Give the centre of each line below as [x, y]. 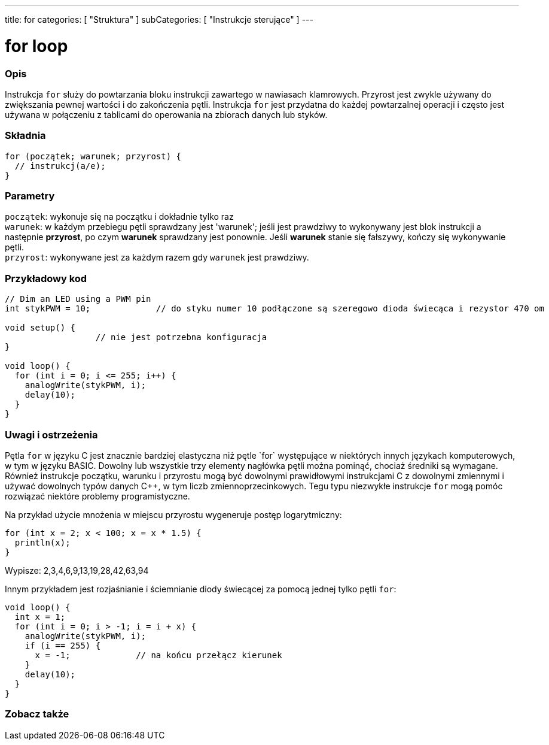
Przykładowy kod [46, 278]
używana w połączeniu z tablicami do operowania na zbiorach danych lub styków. [166, 114]
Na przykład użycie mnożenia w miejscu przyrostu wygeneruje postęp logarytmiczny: [173, 514]
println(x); [42, 542]
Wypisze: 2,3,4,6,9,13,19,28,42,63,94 [77, 570]
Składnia [25, 136]
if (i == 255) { [63, 645]
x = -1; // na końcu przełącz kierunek [158, 655]
